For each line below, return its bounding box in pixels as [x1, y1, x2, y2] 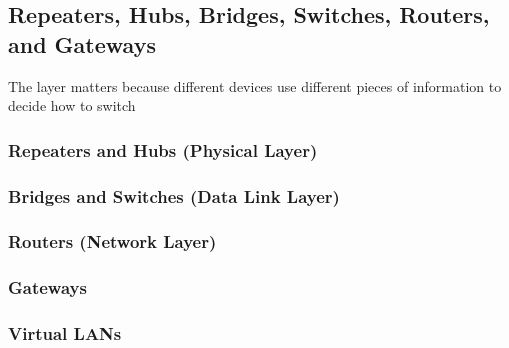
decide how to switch [8, 95, 136, 116]
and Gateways [8, 28, 156, 59]
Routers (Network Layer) [8, 229, 217, 254]
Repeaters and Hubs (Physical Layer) [8, 137, 318, 162]
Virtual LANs [8, 321, 122, 346]
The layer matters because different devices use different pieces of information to [8, 75, 502, 96]
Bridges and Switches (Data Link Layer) [8, 183, 340, 208]
